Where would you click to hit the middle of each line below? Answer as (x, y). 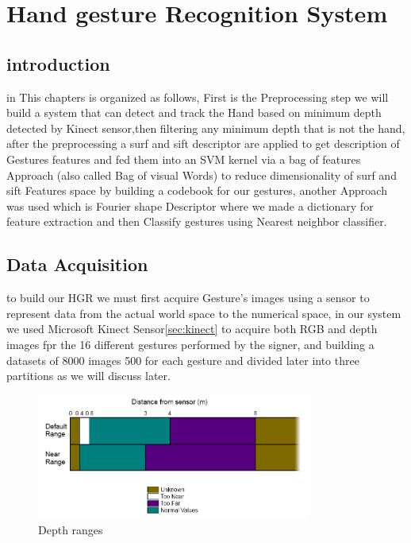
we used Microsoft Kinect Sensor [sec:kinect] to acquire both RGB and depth (192, 329)
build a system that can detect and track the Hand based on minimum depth (194, 112)
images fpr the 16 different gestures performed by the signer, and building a (190, 344)
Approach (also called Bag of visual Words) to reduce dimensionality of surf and (202, 175)
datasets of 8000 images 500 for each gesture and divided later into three (183, 360)
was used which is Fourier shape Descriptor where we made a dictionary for (190, 206)
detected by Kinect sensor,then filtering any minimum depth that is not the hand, (206, 128)
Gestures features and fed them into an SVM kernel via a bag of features (184, 159)
